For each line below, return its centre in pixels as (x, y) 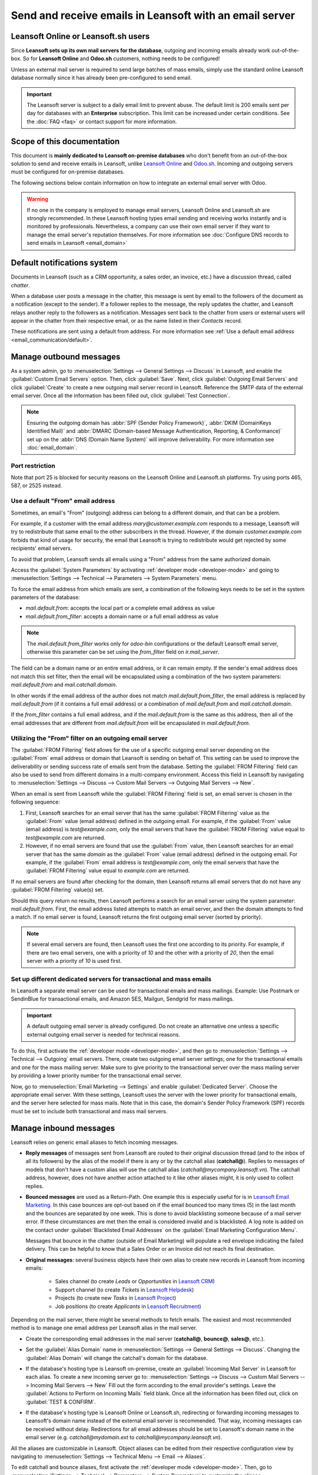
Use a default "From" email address (63, 501)
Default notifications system (64, 263)
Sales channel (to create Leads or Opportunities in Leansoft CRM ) (135, 1281)
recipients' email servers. (42, 548)
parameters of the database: (45, 597)
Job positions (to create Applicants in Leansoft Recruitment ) (128, 1306)
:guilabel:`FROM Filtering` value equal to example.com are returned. (108, 871)
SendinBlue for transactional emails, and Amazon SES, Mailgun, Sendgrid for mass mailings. (122, 999)
